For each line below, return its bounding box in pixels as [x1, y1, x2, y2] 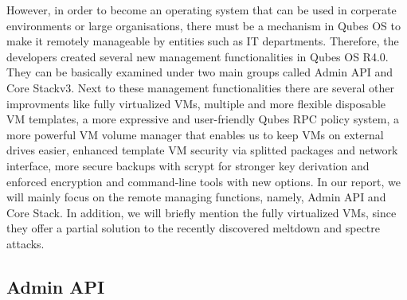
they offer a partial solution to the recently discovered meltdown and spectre [6, 220, 381, 236]
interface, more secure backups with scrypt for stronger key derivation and [6, 157, 370, 173]
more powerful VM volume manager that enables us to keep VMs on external [6, 126, 384, 142]
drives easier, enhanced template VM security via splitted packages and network [6, 142, 398, 158]
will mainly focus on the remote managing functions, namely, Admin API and [6, 189, 386, 205]
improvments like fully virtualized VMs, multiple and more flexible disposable [6, 95, 386, 111]
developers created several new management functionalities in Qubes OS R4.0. [6, 48, 389, 64]
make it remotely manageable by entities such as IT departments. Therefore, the [6, 33, 399, 49]
